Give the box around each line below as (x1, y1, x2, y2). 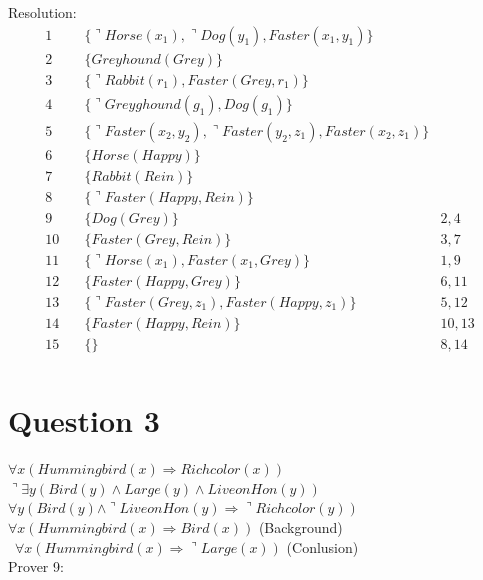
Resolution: (8, 2, 77, 22)
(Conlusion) (286, 536, 359, 557)
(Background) (258, 517, 343, 537)
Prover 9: (8, 556, 64, 577)
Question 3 (8, 400, 160, 441)
